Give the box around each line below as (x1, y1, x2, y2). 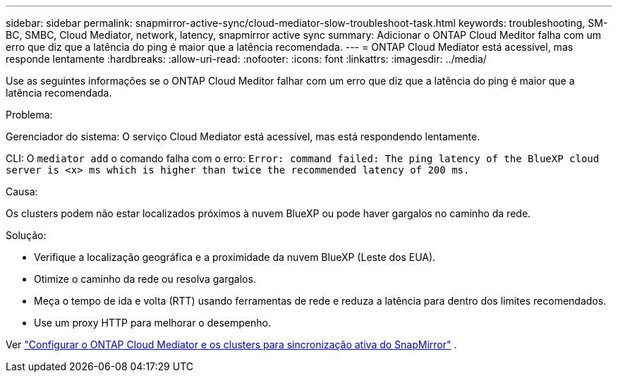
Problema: (6, 109, 53, 121)
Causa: (6, 185, 38, 197)
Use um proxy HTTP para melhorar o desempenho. (34, 317, 271, 329)
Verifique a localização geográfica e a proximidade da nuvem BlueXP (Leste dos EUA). (34, 251, 436, 263)
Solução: (6, 229, 47, 241)
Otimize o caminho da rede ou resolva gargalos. (34, 273, 256, 285)
